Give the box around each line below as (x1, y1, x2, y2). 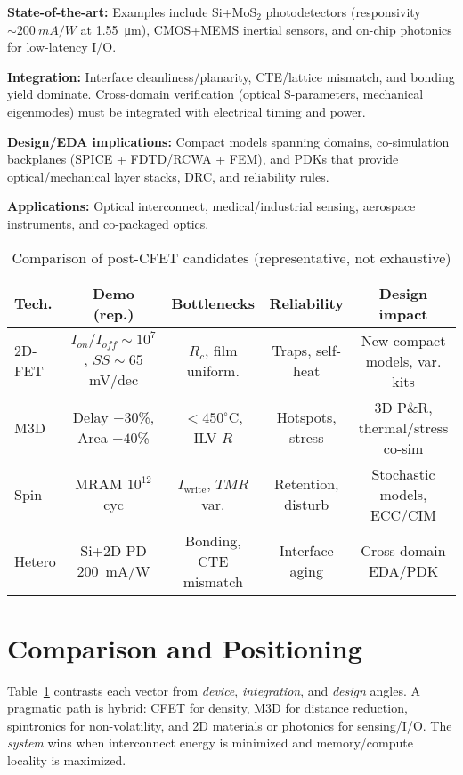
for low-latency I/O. (7, 37, 117, 56)
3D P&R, (374, 396, 433, 417)
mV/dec (88, 369, 139, 391)
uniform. (186, 360, 240, 382)
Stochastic (371, 463, 435, 484)
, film (205, 340, 238, 361)
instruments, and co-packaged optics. (7, 214, 209, 232)
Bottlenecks (171, 293, 256, 314)
